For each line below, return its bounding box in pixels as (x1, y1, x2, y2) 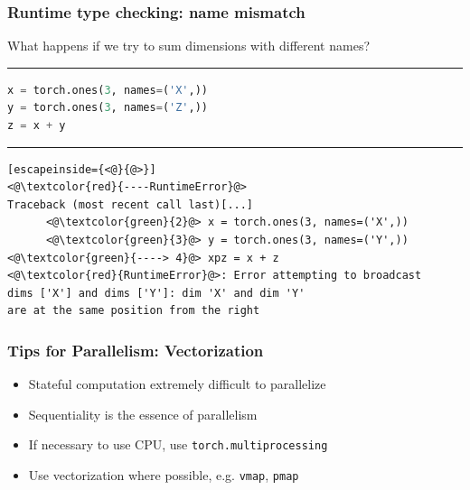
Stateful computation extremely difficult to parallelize (28, 374, 326, 393)
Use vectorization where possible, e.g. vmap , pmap (28, 466, 299, 484)
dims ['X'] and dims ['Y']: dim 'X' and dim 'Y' (7, 286, 305, 300)
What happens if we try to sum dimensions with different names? (7, 36, 371, 55)
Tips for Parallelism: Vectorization (7, 338, 264, 361)
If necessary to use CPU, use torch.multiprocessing (28, 435, 328, 454)
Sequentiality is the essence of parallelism (28, 404, 258, 423)
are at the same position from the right (7, 304, 260, 318)
